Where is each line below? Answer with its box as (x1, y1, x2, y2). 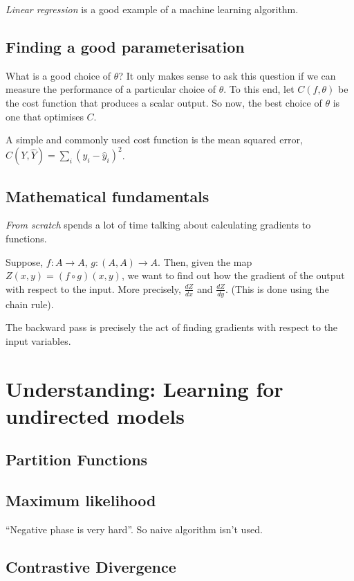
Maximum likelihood (6, 490, 156, 511)
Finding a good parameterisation (6, 35, 245, 57)
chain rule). (6, 296, 54, 311)
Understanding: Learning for (6, 374, 283, 402)
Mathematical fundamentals (6, 185, 209, 206)
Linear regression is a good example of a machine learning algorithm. (6, 2, 299, 16)
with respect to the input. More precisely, (6, 281, 181, 296)
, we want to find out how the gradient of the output (121, 268, 345, 283)
